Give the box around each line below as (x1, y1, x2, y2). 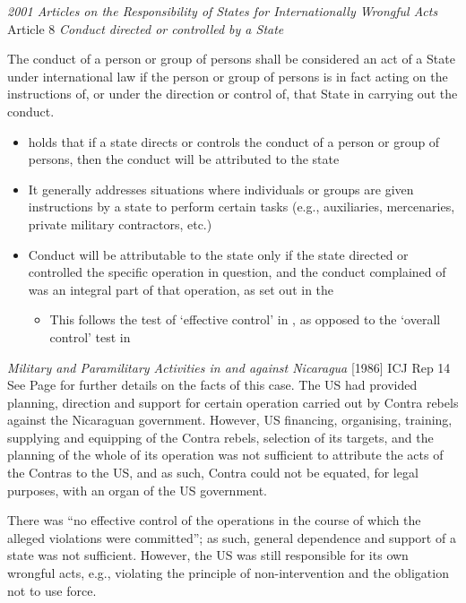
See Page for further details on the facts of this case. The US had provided (7, 375, 418, 394)
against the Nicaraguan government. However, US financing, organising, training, (7, 410, 453, 429)
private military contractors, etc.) (28, 214, 212, 233)
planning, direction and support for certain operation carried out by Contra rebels (7, 392, 459, 411)
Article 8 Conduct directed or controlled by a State (7, 19, 284, 38)
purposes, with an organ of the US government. (7, 480, 268, 499)
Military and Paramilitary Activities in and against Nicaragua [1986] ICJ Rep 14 (7, 357, 451, 376)
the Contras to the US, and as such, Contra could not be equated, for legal (7, 463, 419, 482)
